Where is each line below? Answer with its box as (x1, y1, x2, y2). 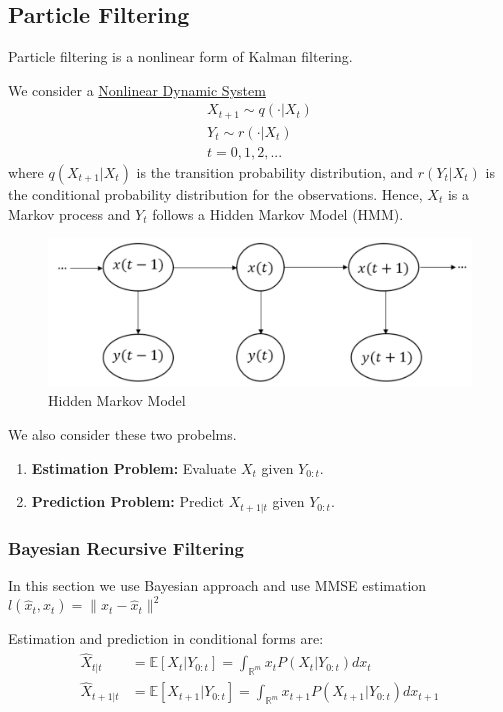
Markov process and (8, 203, 131, 224)
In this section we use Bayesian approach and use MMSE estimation (8, 574, 427, 595)
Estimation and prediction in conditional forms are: (8, 628, 324, 649)
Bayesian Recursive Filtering (8, 535, 244, 560)
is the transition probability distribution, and (136, 161, 414, 182)
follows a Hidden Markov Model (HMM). (152, 203, 404, 224)
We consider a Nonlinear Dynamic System (8, 79, 266, 100)
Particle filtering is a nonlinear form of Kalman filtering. (8, 46, 353, 67)
